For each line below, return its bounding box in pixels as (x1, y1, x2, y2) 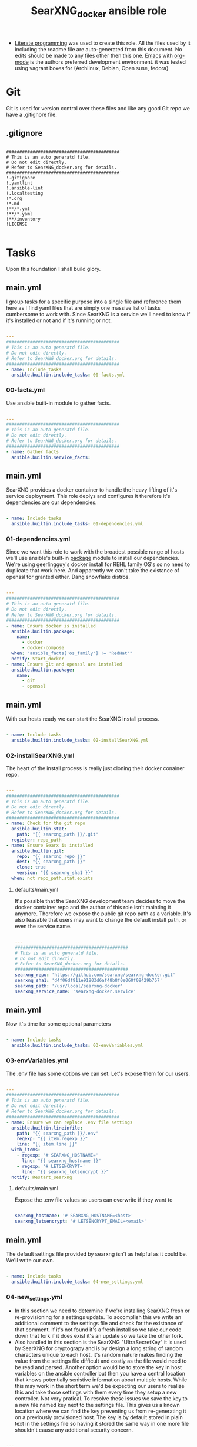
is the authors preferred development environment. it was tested (30, 58, 186, 66)
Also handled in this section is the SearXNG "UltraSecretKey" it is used (14, 1338, 186, 1346)
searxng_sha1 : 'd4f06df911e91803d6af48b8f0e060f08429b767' (14, 978, 163, 984)
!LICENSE (6, 221, 28, 227)
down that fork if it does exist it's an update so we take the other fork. (14, 1333, 183, 1340)
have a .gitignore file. (6, 111, 57, 118)
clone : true (16, 865, 46, 870)
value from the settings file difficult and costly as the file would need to (14, 1357, 187, 1364)
